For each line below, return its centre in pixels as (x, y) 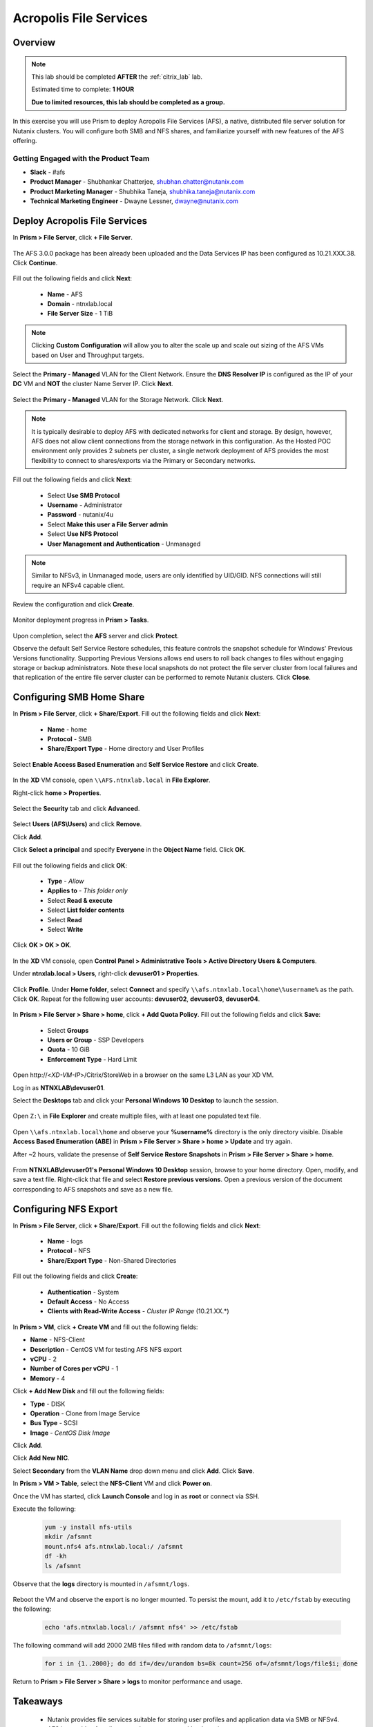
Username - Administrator (85, 505)
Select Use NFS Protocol (83, 534)
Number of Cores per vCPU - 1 (74, 1368)
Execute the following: (44, 1509)
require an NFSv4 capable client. (78, 585)
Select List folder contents (86, 910)
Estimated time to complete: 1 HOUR (83, 89)
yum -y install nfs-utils (88, 1527)
